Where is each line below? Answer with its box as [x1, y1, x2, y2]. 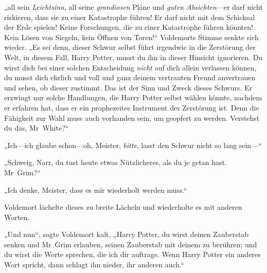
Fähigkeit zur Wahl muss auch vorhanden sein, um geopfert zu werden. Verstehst [4, 112, 260, 123]
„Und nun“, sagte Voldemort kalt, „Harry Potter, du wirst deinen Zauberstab [4, 229, 249, 240]
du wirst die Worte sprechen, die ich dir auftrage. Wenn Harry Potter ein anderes [4, 249, 261, 260]
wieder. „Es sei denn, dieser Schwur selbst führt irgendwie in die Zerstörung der [4, 42, 256, 52]
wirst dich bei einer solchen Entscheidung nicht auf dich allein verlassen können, [4, 62, 257, 72]
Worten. [4, 211, 30, 222]
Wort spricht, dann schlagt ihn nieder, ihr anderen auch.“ [4, 259, 184, 270]
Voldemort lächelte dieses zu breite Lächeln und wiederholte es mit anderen [4, 202, 242, 212]
